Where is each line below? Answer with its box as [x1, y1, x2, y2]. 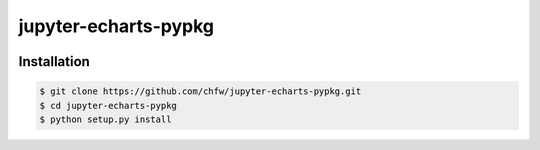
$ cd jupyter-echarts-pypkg [39, 100, 177, 111]
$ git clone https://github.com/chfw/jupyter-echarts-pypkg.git [39, 86, 362, 97]
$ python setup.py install [39, 113, 172, 125]
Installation [18, 53, 90, 70]
